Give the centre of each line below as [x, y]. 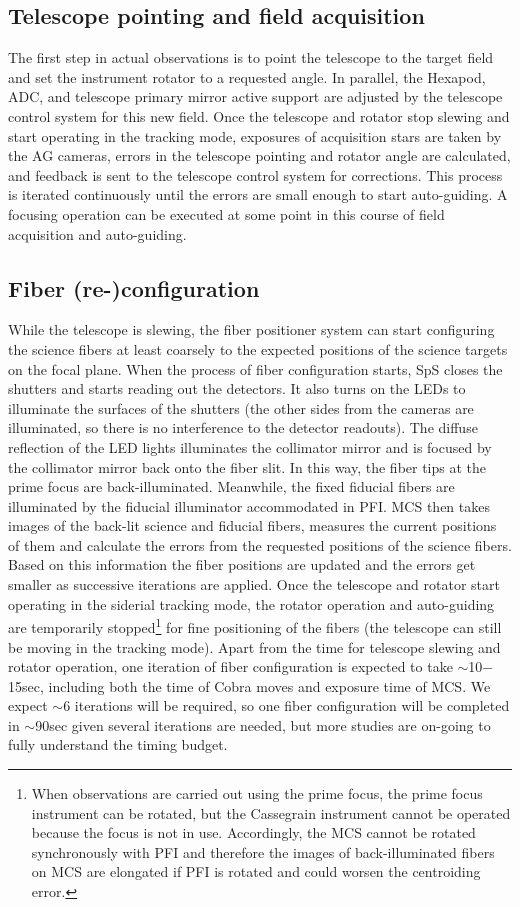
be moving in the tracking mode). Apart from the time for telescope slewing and [254, 646]
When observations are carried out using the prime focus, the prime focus [257, 793]
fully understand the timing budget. [118, 744]
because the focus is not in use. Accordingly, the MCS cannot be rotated [253, 832]
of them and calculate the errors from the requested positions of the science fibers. [260, 544]
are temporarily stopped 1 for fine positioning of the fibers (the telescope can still [255, 625]
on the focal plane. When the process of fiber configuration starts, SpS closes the [255, 368]
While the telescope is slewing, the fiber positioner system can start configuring [251, 329]
